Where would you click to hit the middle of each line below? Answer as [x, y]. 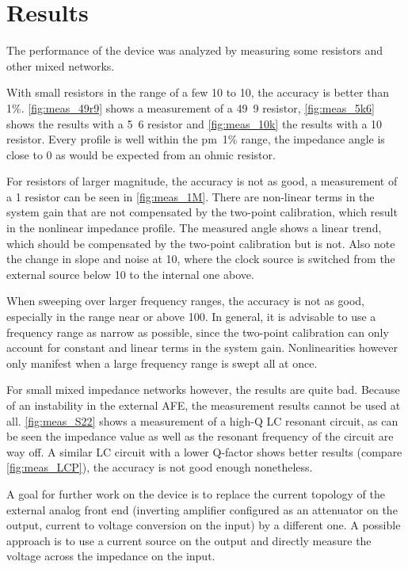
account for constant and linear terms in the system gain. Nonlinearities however [202, 348]
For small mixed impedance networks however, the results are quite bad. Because [203, 390]
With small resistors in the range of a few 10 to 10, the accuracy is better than [198, 92]
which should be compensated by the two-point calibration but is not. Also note [201, 243]
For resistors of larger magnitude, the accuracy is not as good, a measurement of [202, 181]
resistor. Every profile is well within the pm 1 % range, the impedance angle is [196, 139]
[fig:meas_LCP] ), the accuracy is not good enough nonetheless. [160, 467]
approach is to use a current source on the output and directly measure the [189, 540]
